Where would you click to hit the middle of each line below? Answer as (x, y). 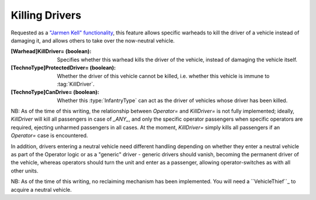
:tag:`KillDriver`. (76, 84)
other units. (25, 171)
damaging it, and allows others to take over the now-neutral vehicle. (93, 40)
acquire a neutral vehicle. (41, 190)
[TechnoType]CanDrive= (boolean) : (55, 92)
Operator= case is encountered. (49, 136)
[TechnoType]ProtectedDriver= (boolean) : (63, 68)
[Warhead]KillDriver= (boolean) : (51, 51)
